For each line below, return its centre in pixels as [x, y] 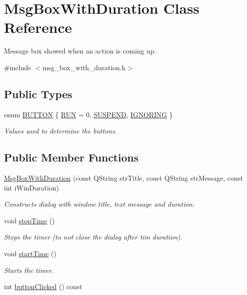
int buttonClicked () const [43, 286]
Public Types [38, 94]
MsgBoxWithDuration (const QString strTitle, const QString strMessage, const [123, 178]
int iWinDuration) [31, 187]
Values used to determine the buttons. [60, 131]
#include [18, 67]
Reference [38, 27]
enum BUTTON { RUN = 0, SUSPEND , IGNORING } [88, 114]
